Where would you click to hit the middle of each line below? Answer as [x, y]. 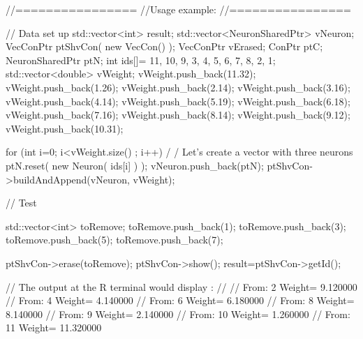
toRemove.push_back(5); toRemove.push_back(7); [114, 240]
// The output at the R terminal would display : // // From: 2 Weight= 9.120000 [181, 286]
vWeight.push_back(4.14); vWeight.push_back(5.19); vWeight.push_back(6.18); [178, 101]
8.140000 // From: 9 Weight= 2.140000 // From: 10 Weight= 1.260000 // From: [178, 314]
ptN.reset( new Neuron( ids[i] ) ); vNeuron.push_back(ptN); [135, 165]
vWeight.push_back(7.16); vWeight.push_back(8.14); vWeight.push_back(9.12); [178, 115]
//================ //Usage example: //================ [178, 9]
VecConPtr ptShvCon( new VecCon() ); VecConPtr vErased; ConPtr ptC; [164, 46]
